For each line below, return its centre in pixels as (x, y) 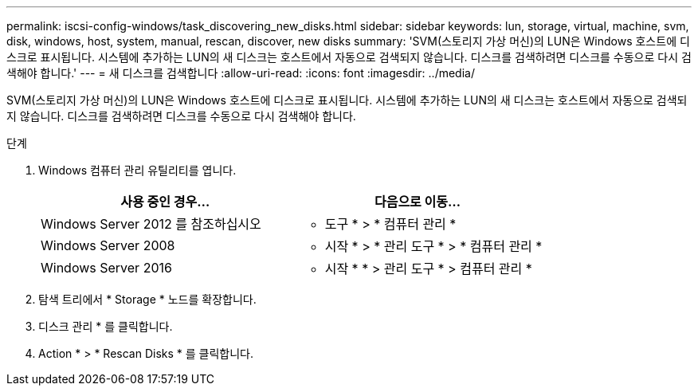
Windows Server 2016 (106, 268)
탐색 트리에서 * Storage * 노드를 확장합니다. (147, 299)
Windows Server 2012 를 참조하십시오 (151, 224)
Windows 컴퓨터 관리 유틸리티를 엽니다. (137, 170)
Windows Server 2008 (108, 245)
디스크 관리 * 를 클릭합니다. (106, 326)
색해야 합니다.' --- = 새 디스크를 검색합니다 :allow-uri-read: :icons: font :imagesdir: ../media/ (241, 73)
